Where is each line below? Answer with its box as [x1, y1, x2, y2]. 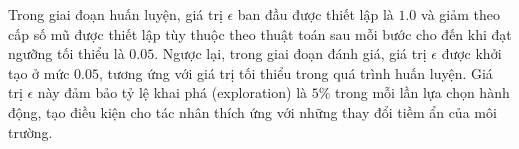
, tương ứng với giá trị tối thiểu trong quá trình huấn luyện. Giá [99, 62, 493, 83]
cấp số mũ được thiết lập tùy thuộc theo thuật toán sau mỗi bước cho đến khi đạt [8, 23, 512, 44]
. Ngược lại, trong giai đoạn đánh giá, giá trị [154, 43, 427, 64]
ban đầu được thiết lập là [237, 4, 394, 24]
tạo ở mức [8, 62, 70, 83]
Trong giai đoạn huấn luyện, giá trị [8, 4, 223, 24]
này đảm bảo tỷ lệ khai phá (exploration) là [37, 82, 308, 103]
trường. [8, 121, 53, 142]
